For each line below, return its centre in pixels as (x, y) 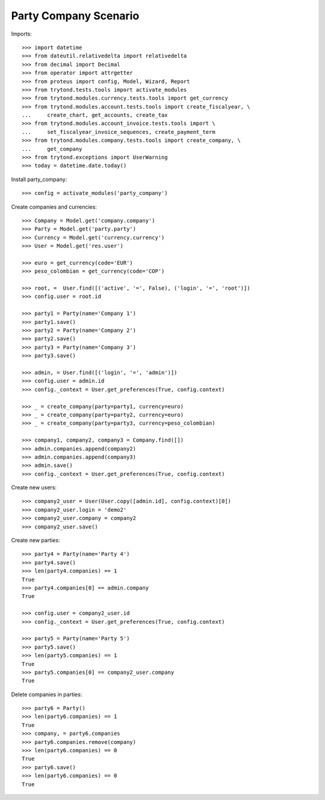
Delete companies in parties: (47, 694)
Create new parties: (36, 541)
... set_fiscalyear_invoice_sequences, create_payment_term (119, 132)
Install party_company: (39, 179)
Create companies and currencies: (54, 207)
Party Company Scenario (75, 16)
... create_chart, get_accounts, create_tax (95, 115)
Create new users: (34, 487)
